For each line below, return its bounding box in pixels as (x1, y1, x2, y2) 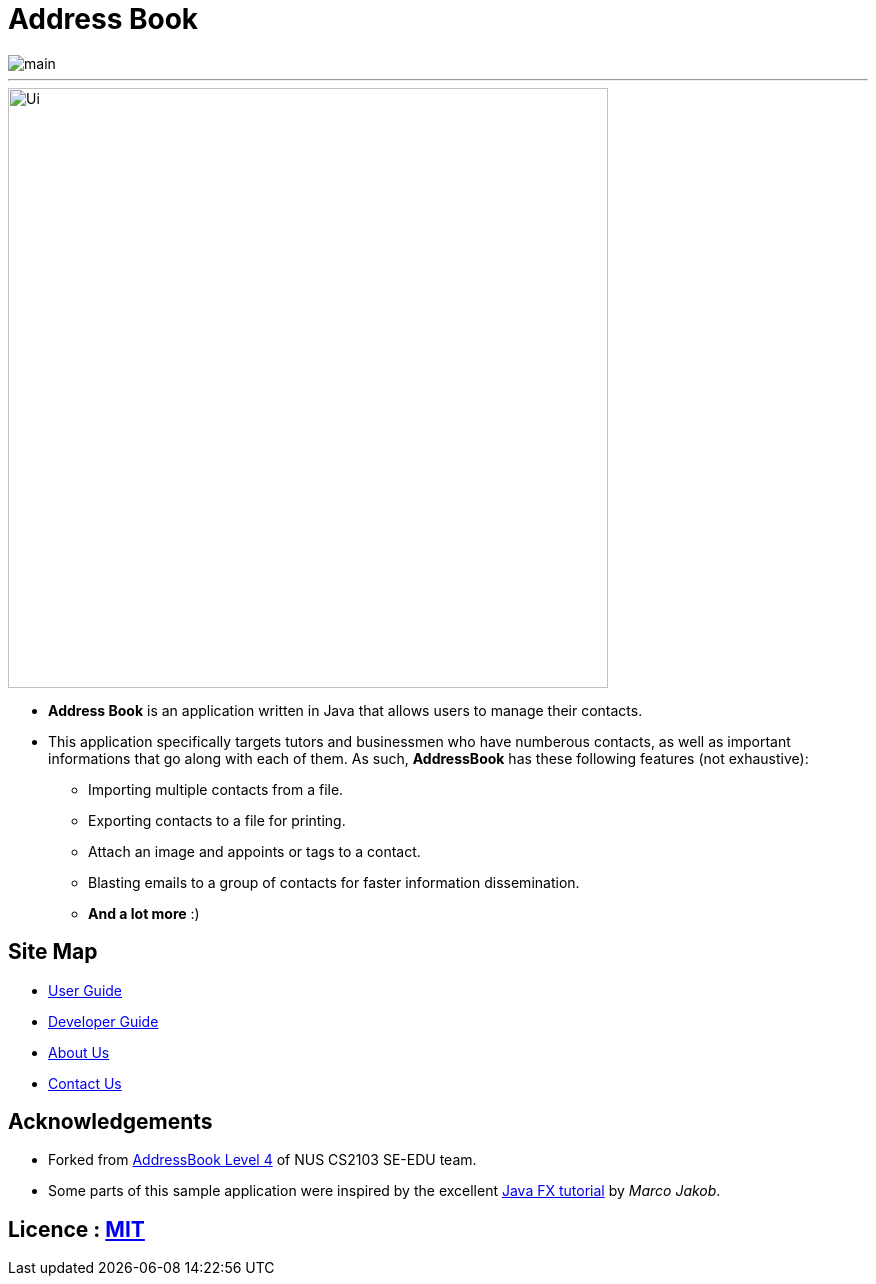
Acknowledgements (8, 1109, 213, 1135)
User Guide (48, 981, 123, 999)
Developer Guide (48, 1012, 159, 1030)
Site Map (8, 939, 98, 965)
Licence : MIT (8, 1216, 145, 1242)
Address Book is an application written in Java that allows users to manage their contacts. (48, 701, 643, 719)
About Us (48, 1043, 110, 1061)
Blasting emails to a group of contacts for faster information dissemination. (88, 873, 580, 891)
